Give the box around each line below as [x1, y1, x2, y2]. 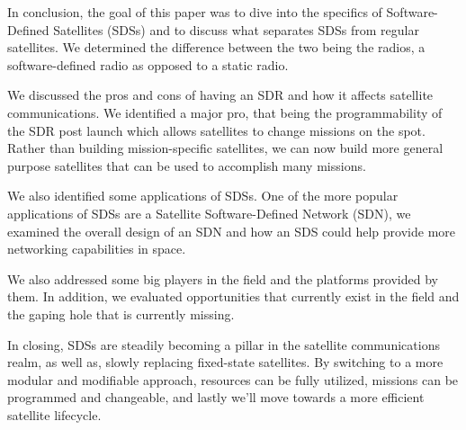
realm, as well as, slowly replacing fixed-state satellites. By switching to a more [7, 353, 444, 372]
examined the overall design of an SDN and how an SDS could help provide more [7, 221, 455, 240]
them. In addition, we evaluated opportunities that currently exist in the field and [7, 287, 460, 306]
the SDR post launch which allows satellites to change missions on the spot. [7, 121, 426, 139]
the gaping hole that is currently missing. [7, 304, 235, 323]
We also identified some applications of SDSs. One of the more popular [7, 186, 399, 205]
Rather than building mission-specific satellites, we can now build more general [7, 139, 444, 157]
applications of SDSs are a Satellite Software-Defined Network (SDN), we [7, 203, 411, 222]
